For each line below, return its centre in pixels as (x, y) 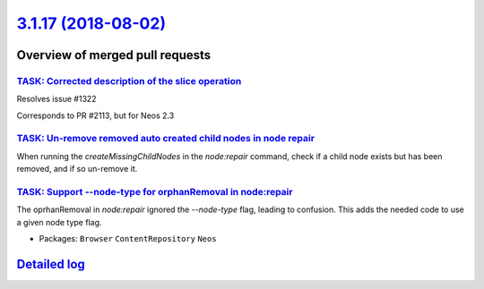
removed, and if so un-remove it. (77, 169)
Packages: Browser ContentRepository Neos (128, 239)
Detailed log (51, 264)
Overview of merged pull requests (114, 55)
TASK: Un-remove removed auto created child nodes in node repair (166, 139)
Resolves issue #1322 (57, 99)
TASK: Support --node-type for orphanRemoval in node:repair (155, 192)
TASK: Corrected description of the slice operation (129, 81)
